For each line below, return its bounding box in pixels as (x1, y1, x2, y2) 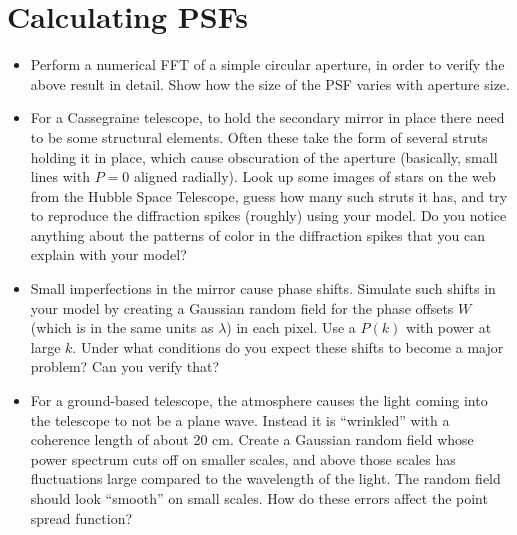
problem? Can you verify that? (30, 356, 220, 377)
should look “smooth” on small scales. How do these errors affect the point (30, 488, 488, 508)
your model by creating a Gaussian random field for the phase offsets (30, 297, 454, 318)
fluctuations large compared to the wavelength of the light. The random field (30, 468, 501, 489)
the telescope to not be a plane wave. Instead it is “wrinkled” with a (30, 409, 450, 430)
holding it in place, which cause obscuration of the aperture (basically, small (30, 146, 498, 167)
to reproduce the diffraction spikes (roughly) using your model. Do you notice (30, 205, 507, 226)
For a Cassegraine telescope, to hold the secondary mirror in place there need (30, 107, 505, 128)
